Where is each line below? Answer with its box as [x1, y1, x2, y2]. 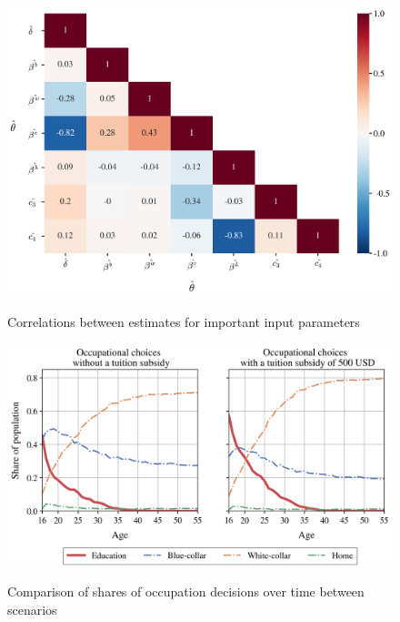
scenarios [7, 599, 57, 618]
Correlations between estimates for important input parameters [7, 312, 360, 331]
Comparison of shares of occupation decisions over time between [7, 582, 365, 601]
